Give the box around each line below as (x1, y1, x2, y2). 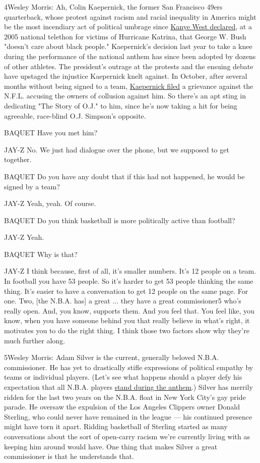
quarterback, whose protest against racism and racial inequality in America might (4, 11, 256, 22)
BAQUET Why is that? (4, 248, 78, 259)
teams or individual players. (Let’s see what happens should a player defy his (4, 372, 242, 382)
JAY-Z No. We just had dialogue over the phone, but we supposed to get (4, 144, 229, 155)
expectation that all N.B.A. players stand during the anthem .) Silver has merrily (4, 382, 253, 392)
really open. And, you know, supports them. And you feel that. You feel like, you (4, 305, 254, 316)
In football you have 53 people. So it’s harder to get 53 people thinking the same (4, 276, 253, 286)
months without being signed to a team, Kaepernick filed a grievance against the (4, 80, 253, 91)
